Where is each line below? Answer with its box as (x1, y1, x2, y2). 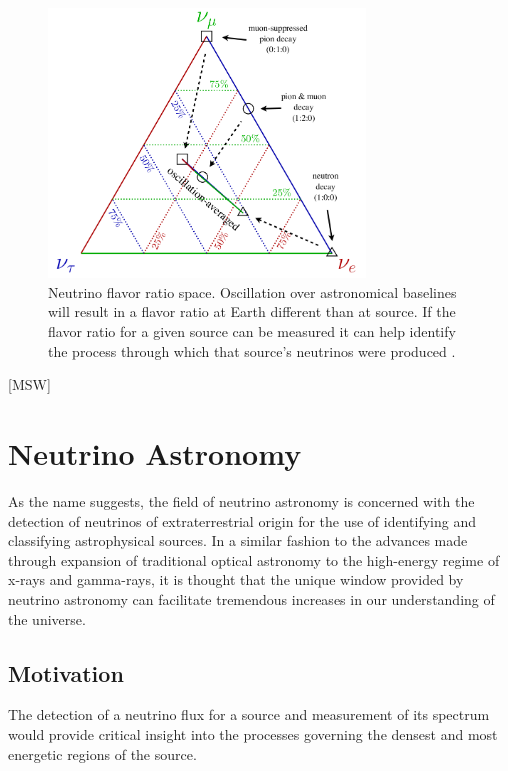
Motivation (8, 657, 124, 688)
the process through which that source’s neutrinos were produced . (48, 340, 456, 361)
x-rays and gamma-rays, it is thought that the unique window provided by (8, 569, 464, 590)
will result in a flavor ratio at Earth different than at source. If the (48, 301, 456, 322)
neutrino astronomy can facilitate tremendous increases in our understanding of (8, 588, 495, 609)
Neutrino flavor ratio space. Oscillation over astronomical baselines (48, 281, 457, 302)
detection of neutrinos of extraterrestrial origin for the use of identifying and (8, 510, 477, 531)
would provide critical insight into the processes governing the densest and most (8, 723, 498, 744)
